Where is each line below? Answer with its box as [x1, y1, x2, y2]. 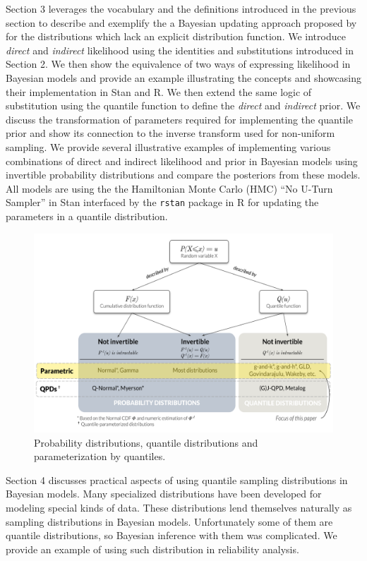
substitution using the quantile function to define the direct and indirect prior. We [6, 98, 361, 113]
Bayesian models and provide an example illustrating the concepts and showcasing [6, 70, 361, 85]
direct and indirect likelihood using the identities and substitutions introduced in [6, 42, 354, 57]
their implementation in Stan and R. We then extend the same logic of [6, 84, 312, 99]
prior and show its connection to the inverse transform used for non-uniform [6, 126, 335, 140]
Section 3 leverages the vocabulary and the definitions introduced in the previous [6, 1, 356, 16]
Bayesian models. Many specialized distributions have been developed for [6, 486, 322, 501]
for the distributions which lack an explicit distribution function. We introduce [6, 29, 346, 44]
